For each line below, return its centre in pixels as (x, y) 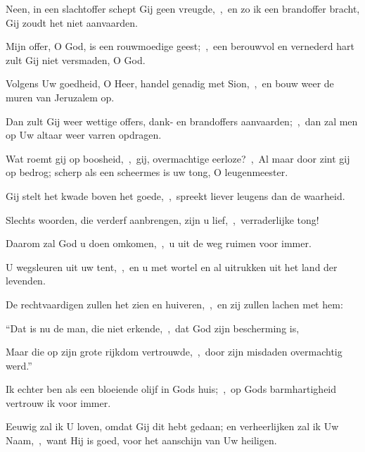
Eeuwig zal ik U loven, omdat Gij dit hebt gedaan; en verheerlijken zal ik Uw (172, 426)
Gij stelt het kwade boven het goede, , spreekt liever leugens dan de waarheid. (175, 195)
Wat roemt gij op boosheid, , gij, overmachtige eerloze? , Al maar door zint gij (178, 158)
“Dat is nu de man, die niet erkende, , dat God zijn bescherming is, (153, 328)
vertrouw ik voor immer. (58, 402)
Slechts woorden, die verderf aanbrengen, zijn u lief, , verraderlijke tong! (162, 219)
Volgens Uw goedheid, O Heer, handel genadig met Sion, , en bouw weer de (170, 83)
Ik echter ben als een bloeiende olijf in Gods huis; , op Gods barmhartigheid (171, 389)
